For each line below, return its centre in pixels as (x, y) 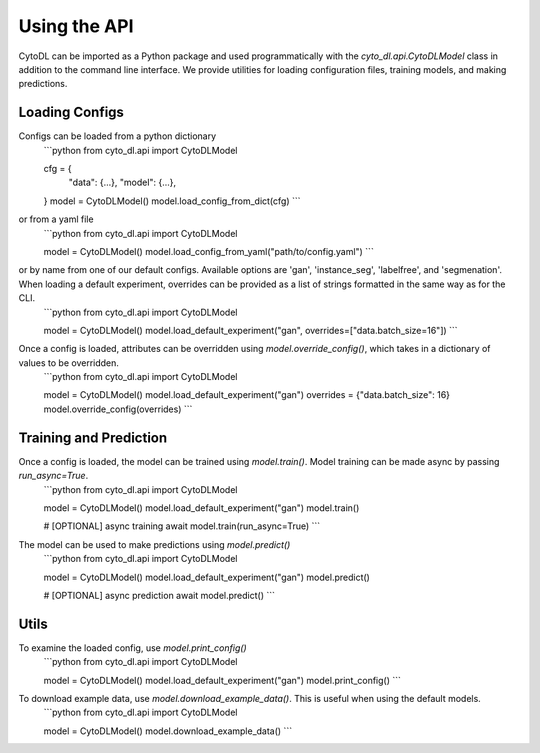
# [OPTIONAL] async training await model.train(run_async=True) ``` (182, 526)
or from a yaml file (56, 219)
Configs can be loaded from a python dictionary (117, 136)
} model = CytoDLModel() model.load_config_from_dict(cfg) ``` (172, 201)
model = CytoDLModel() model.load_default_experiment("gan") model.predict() (206, 577)
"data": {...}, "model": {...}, (122, 182)
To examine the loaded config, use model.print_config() (132, 647)
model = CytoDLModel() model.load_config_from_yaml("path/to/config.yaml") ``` (208, 251)
